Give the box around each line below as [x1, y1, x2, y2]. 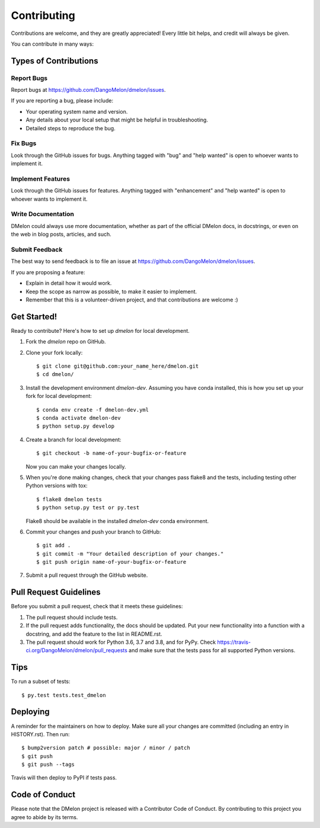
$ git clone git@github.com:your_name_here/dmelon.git [36, 363, 199, 370]
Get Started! [11, 312, 57, 322]
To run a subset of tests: [11, 678, 71, 685]
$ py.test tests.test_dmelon [21, 692, 106, 698]
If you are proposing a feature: [11, 268, 85, 275]
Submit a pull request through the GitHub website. [25, 572, 148, 579]
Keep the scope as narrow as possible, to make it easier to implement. [25, 288, 197, 295]
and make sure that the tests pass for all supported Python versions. [128, 647, 296, 654]
